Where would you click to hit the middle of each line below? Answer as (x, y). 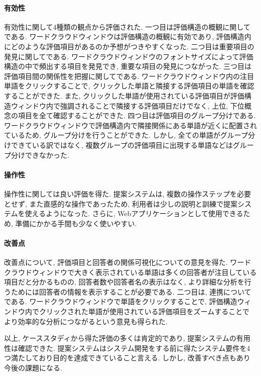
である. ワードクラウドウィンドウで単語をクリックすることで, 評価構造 (121, 301)
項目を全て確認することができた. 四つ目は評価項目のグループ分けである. (137, 115)
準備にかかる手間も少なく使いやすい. (76, 223)
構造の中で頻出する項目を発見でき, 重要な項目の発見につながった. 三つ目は (128, 66)
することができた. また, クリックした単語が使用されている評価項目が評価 (124, 95)
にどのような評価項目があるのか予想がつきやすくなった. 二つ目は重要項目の (129, 46)
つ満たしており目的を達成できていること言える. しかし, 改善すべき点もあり (127, 358)
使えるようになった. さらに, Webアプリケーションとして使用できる (134, 213)
